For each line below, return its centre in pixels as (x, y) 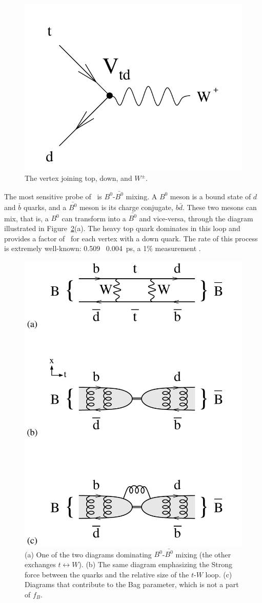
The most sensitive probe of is (53, 196)
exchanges (40, 564)
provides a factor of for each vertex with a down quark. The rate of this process (131, 238)
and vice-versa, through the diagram (196, 218)
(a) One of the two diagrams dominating (88, 554)
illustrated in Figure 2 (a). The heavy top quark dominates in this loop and (122, 228)
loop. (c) (219, 574)
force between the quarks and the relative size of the (107, 574)
